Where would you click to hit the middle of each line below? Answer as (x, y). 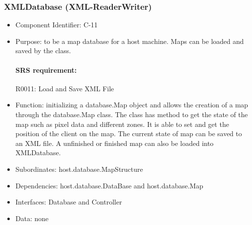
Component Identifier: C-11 (56, 25)
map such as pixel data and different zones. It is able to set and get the (122, 124)
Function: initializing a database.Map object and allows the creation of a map (132, 105)
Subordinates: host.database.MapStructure (79, 169)
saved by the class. (43, 51)
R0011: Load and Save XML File (65, 88)
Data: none (32, 218)
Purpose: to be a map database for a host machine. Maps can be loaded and (130, 41)
